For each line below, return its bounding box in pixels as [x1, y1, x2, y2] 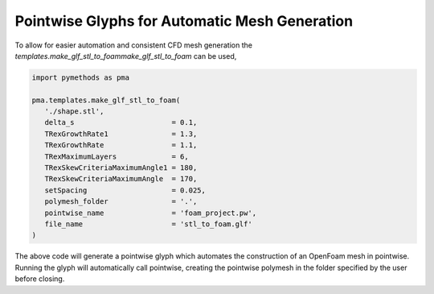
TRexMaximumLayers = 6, [44, 151, 189, 161]
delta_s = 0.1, [44, 118, 198, 127]
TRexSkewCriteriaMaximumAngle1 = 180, [44, 164, 198, 172]
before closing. [14, 274, 65, 284]
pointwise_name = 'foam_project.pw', [44, 208, 257, 217]
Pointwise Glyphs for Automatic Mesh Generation [14, 12, 354, 30]
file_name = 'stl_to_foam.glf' [44, 220, 252, 229]
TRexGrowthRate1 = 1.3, [44, 129, 198, 139]
